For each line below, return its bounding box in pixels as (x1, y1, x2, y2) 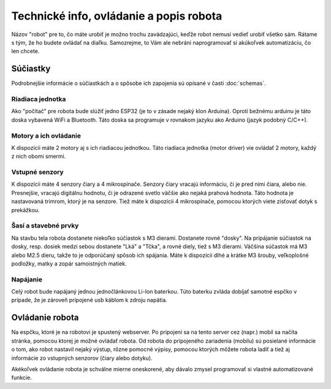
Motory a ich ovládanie (11, 132, 81, 140)
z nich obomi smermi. (11, 153, 66, 160)
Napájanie (11, 275, 43, 284)
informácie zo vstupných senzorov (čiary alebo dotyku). (11, 354, 153, 361)
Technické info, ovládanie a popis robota (11, 9, 223, 23)
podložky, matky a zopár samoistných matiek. (11, 260, 127, 267)
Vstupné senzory (11, 168, 64, 177)
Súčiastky (11, 64, 51, 74)
